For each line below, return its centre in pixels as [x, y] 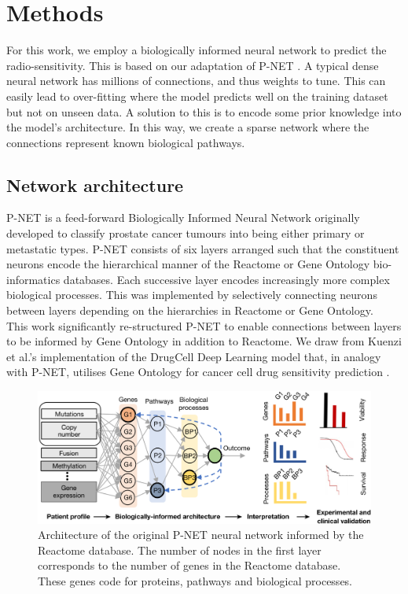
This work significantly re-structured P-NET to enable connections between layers [204, 325]
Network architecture [95, 184]
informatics [33, 279]
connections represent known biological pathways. [126, 142]
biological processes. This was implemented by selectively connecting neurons [192, 295]
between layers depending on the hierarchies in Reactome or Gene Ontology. [190, 310]
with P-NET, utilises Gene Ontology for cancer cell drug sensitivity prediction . [198, 372]
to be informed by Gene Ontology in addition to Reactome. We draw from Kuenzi [204, 341]
